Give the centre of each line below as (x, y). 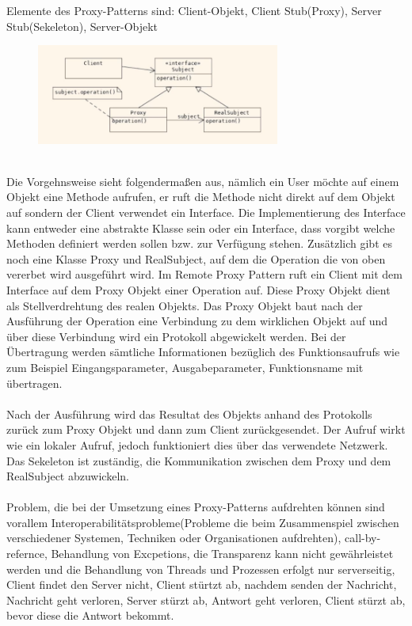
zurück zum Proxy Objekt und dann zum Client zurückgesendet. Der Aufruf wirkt (206, 429)
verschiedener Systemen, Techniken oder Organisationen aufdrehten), (174, 538)
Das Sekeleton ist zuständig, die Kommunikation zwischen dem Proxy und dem (199, 460)
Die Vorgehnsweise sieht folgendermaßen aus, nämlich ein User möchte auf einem (203, 181)
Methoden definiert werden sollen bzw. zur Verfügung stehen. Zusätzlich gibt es (199, 243)
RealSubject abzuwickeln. (68, 476)
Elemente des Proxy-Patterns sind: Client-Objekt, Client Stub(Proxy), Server (194, 10)
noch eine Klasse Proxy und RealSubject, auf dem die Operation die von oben (196, 258)
